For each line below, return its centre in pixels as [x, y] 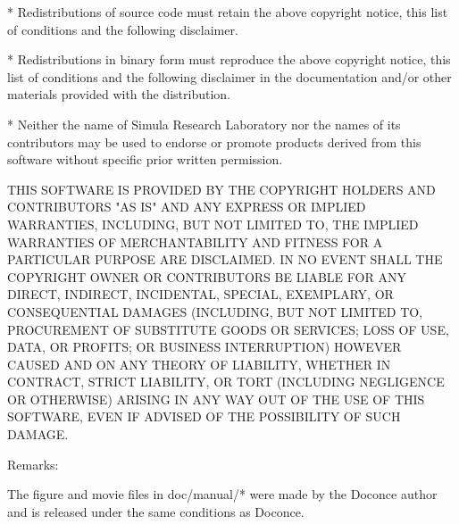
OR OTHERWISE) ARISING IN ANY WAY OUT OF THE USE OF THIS [216, 399]
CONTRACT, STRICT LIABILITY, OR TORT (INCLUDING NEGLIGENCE [226, 382]
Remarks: [33, 464]
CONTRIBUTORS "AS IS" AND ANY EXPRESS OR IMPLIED [187, 207]
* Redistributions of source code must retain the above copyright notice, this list [228, 12]
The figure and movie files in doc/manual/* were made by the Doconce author [222, 494]
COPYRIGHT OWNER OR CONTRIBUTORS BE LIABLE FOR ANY [207, 276]
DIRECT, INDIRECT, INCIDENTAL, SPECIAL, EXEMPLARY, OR [200, 294]
